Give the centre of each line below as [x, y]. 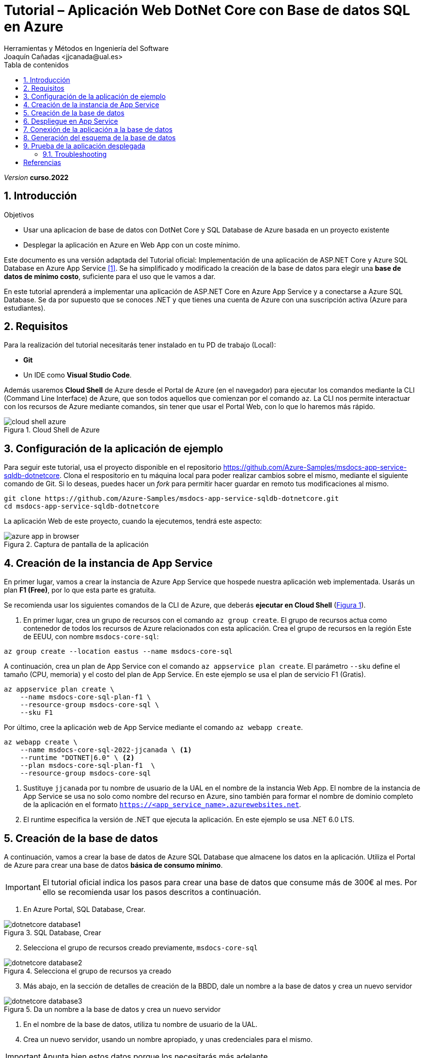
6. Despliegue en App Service [71, 121]
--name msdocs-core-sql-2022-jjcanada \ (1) [106, 750]
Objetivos [19, 215]
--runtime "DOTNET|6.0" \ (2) [77, 758]
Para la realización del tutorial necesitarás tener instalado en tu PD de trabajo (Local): [140, 345]
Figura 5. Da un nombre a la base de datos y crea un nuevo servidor [112, 1009]
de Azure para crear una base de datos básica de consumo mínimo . [113, 865]
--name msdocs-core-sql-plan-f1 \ [86, 697]
